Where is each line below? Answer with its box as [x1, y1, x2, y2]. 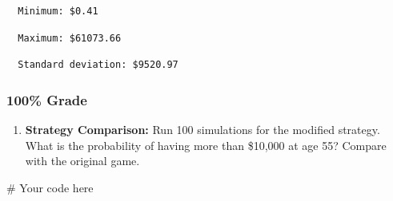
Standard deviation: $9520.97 [18, 59, 178, 71]
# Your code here [6, 179, 94, 195]
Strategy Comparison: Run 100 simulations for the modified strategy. [25, 121, 380, 137]
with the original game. [25, 152, 140, 169]
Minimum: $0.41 [18, 6, 98, 17]
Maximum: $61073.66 [18, 32, 122, 44]
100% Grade [6, 89, 87, 109]
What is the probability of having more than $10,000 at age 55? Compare [25, 136, 387, 153]
